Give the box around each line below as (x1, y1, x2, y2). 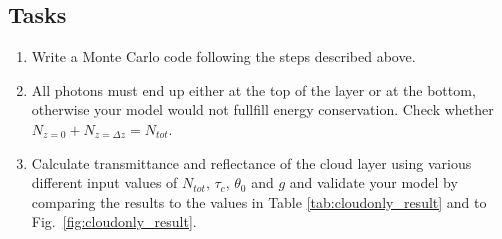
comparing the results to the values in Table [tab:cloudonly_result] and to (31, 191, 487, 212)
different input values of (31, 172, 178, 193)
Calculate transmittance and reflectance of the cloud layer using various (31, 152, 472, 173)
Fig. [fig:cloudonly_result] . (31, 211, 197, 232)
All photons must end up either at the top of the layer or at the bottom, (31, 79, 476, 100)
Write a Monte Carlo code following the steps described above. (31, 46, 416, 67)
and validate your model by (289, 172, 458, 193)
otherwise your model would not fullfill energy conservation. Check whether (31, 99, 494, 120)
